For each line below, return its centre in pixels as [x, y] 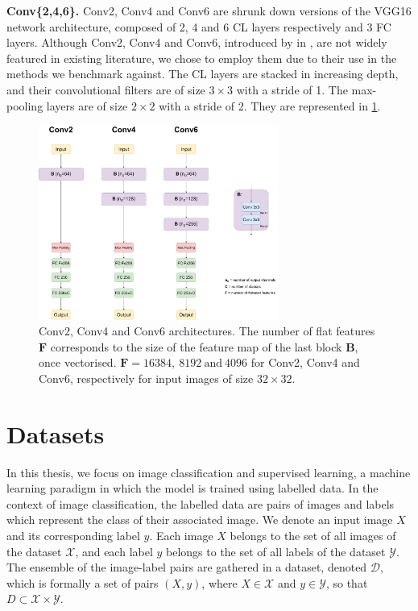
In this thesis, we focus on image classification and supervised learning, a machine [209, 472]
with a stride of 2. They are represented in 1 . [270, 105]
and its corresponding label [73, 536]
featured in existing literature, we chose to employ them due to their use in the [202, 58]
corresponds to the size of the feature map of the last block [196, 346]
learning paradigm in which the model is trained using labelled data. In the [192, 488]
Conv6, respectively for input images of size [146, 378]
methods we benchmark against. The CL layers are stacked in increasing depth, [203, 74]
